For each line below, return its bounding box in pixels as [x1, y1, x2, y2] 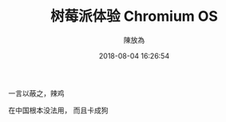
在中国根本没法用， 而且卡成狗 [8, 105, 109, 115]
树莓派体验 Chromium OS [50, 7, 218, 26]
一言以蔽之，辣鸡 [8, 89, 65, 98]
